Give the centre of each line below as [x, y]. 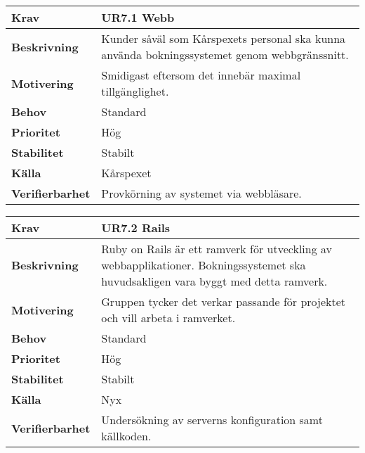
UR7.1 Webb [138, 17]
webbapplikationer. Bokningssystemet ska [204, 265]
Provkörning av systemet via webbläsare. [201, 193]
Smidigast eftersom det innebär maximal [201, 75]
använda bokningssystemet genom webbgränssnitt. [225, 55]
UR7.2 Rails [136, 228]
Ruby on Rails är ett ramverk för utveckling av [217, 249]
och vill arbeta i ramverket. [168, 318]
